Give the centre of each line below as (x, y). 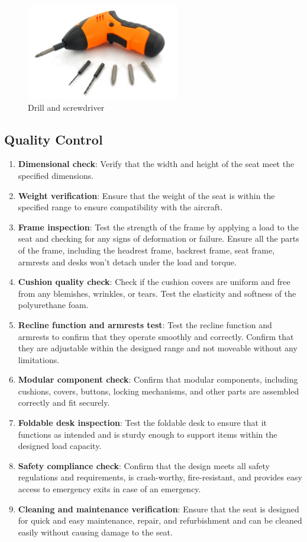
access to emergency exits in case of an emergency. (109, 489)
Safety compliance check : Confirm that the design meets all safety (144, 465)
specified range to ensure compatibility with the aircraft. (120, 207)
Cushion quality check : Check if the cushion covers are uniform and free (154, 282)
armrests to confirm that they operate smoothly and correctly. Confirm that (156, 336)
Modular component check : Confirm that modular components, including (158, 379)
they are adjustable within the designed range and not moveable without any (158, 348)
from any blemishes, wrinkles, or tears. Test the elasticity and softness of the (157, 293)
